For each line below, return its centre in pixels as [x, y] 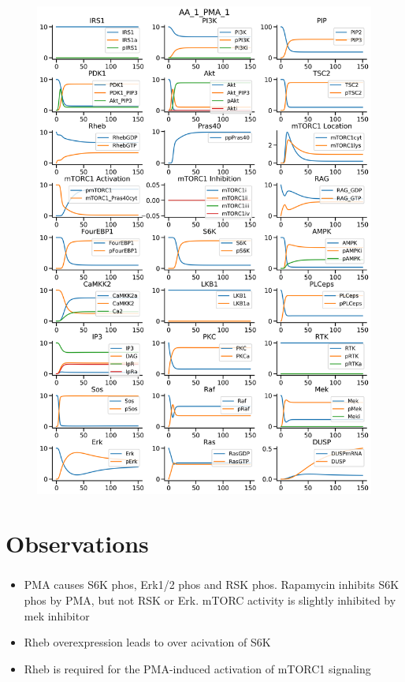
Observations [77, 543]
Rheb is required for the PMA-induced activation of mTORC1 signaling [197, 668]
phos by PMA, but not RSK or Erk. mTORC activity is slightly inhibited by [210, 600]
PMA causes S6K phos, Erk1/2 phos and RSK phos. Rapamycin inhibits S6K [212, 585]
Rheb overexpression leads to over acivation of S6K [147, 642]
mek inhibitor [57, 615]
